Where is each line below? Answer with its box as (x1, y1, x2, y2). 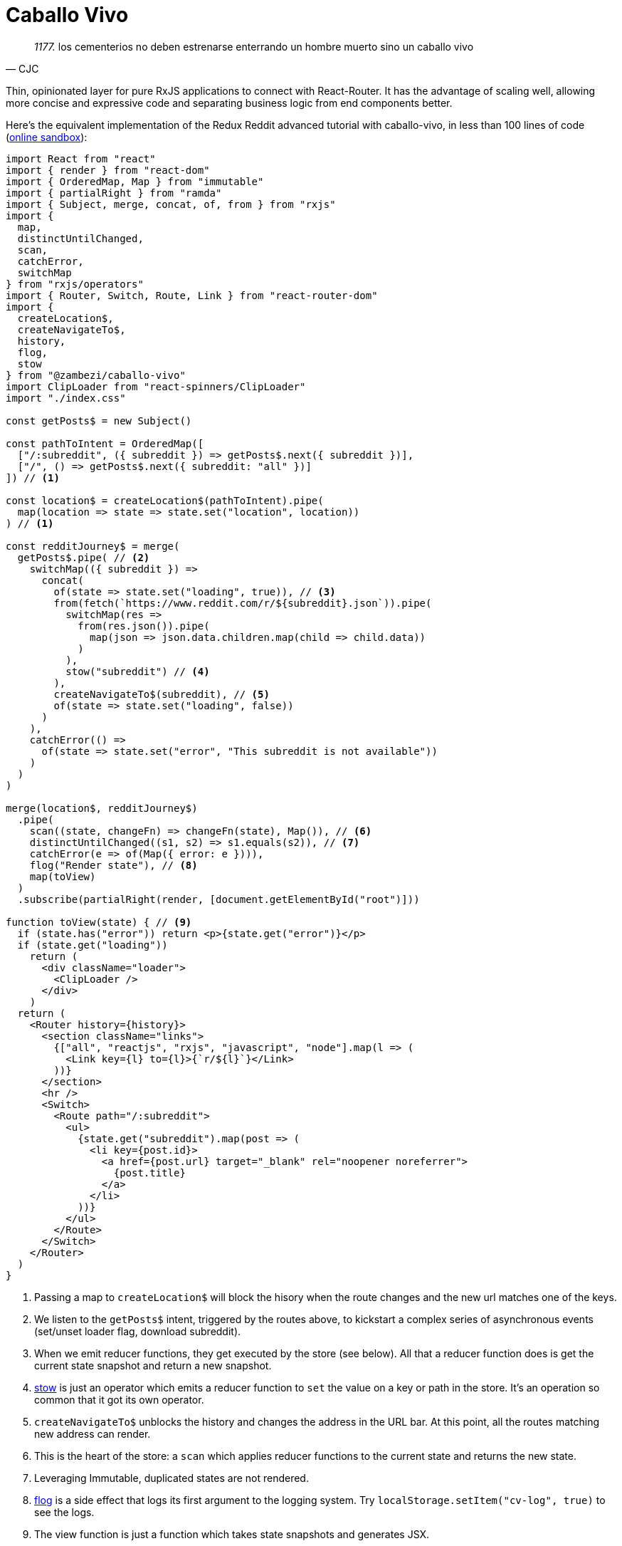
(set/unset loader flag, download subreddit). (34, 1325, 241, 1337)
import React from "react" (6, 152, 156, 164)
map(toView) (29, 870, 96, 882)
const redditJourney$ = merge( (6, 540, 180, 552)
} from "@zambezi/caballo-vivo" (6, 369, 186, 381)
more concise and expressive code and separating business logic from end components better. (6, 96, 453, 109)
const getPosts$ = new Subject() (6, 414, 192, 427)
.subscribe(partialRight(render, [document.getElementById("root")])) (17, 893, 420, 905)
